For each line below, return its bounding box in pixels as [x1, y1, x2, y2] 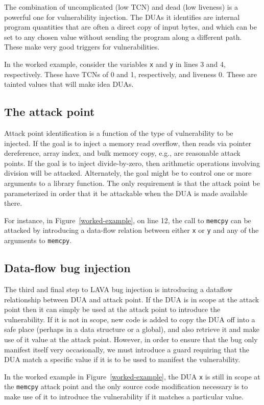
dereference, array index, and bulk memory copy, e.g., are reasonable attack [4, 148, 241, 158]
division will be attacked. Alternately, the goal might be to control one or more [4, 168, 252, 178]
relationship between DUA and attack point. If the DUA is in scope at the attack [4, 294, 259, 304]
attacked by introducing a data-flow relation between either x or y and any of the [4, 225, 259, 235]
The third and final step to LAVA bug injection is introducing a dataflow [4, 283, 233, 294]
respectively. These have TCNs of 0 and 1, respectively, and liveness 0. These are [4, 68, 257, 79]
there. [4, 198, 22, 208]
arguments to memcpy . [4, 235, 72, 246]
